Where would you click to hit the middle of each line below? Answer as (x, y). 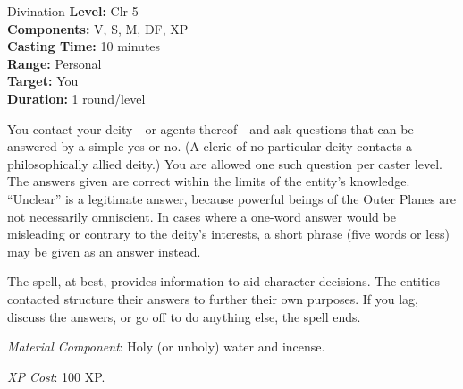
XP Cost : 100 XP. (56, 376)
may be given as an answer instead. (104, 251)
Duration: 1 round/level (76, 98)
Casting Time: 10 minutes (84, 46)
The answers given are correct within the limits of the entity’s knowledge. (209, 181)
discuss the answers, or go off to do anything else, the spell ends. (184, 316)
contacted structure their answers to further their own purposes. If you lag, (213, 298)
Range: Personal (55, 63)
